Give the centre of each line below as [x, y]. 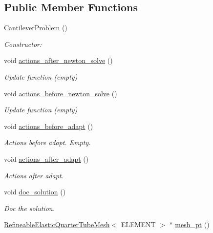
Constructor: [23, 44]
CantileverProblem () [36, 28]
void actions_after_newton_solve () [58, 60]
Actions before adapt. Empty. [47, 142]
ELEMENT [138, 224]
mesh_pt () [192, 224]
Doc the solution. [29, 208]
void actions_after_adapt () [46, 159]
